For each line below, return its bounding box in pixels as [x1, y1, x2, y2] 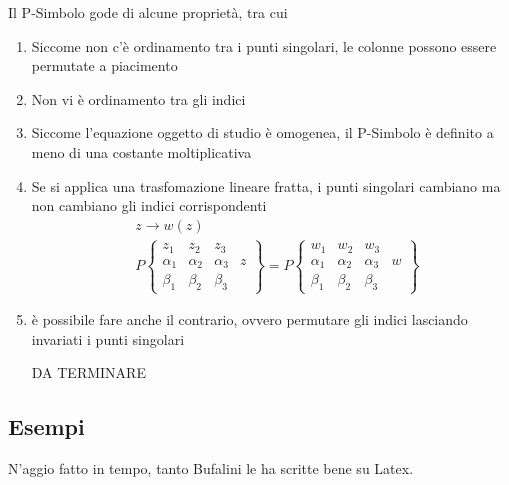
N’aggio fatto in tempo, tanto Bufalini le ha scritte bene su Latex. [8, 458, 414, 479]
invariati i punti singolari [31, 328, 185, 349]
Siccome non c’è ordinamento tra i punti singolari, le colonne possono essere [31, 35, 497, 56]
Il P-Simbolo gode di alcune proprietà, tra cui [8, 2, 288, 22]
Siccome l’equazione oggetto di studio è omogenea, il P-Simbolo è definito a [31, 122, 494, 143]
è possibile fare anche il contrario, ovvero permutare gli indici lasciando [31, 309, 468, 330]
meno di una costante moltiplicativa [31, 141, 252, 162]
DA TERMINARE [31, 362, 146, 383]
